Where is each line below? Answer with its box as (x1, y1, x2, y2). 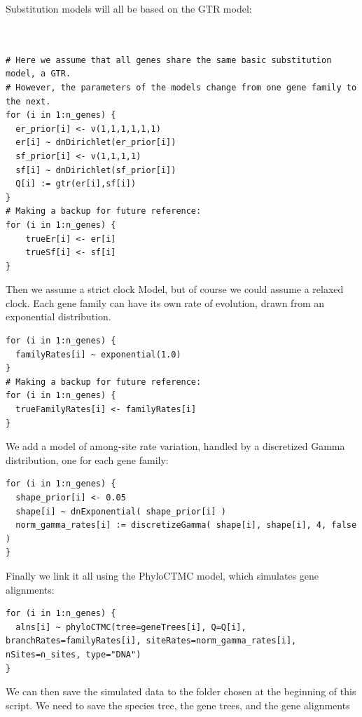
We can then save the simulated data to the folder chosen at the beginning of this (6, 684, 356, 699)
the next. (6, 96, 51, 107)
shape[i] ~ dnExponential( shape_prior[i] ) (15, 506, 226, 517)
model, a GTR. (6, 69, 71, 79)
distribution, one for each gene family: (6, 452, 169, 467)
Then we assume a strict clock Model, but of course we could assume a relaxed (6, 282, 344, 296)
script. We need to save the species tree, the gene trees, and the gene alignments (6, 697, 350, 712)
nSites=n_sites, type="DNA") (6, 649, 141, 660)
